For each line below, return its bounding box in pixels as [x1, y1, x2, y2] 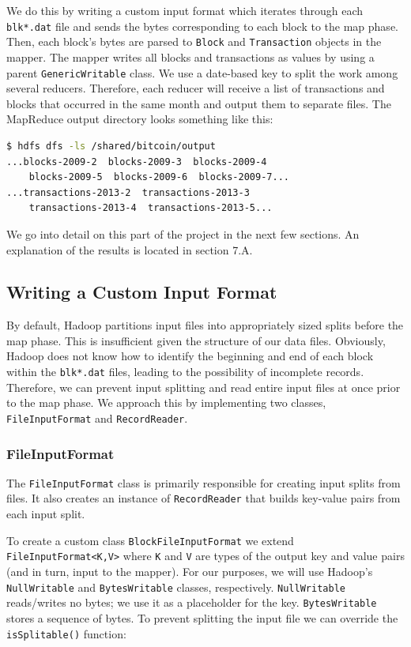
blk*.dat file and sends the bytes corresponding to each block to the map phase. [6, 17, 398, 34]
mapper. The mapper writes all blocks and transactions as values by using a [6, 48, 375, 65]
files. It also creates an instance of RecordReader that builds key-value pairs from [6, 490, 401, 506]
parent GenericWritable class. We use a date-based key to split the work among [6, 64, 398, 81]
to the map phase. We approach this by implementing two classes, [6, 394, 326, 411]
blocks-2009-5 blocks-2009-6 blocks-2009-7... [28, 171, 289, 183]
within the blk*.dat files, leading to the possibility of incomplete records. [6, 363, 364, 380]
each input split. [6, 506, 85, 522]
